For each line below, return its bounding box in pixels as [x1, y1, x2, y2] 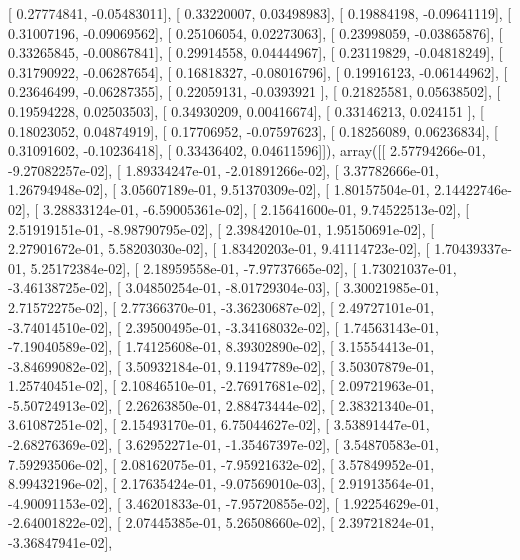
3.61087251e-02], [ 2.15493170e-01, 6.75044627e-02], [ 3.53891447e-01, [8, 414, 430, 435]
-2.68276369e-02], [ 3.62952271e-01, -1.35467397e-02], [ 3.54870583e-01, [8, 434, 439, 455]
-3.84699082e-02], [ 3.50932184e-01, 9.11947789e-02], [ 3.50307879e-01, [8, 355, 435, 376]
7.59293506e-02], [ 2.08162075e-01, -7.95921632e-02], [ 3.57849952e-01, [8, 453, 435, 474]
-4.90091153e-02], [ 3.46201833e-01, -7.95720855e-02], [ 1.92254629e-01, [8, 492, 439, 513]
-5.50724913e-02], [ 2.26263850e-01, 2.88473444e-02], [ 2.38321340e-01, [8, 394, 435, 415]
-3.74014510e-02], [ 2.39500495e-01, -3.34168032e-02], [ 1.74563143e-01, [8, 316, 439, 337]
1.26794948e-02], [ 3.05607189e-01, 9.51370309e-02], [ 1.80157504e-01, [8, 179, 430, 200]
